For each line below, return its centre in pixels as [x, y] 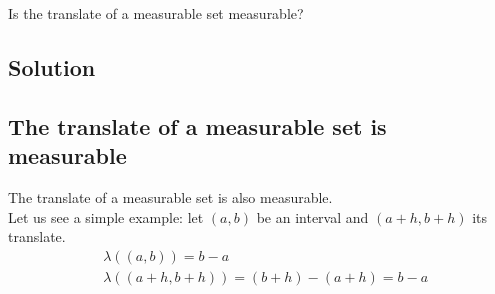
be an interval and [312, 216]
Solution [52, 66]
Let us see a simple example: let [106, 216]
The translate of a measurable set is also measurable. [170, 196]
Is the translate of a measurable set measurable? [156, 13]
